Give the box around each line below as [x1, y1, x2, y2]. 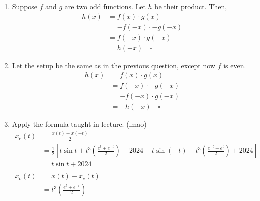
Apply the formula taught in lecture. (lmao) [12, 119, 147, 129]
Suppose [12, 1, 38, 11]
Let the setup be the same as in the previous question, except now [12, 60, 215, 70]
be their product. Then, [154, 1, 227, 11]
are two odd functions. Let [64, 1, 146, 11]
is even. [223, 60, 246, 70]
